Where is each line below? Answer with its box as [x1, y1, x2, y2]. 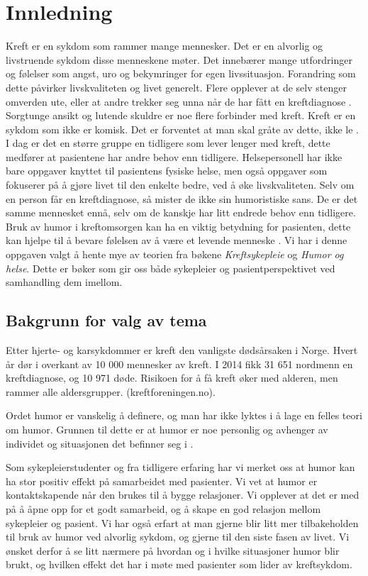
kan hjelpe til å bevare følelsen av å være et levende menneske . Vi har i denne [6, 233, 347, 248]
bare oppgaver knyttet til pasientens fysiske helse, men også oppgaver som [6, 163, 328, 178]
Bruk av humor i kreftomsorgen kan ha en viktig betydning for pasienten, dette [6, 218, 351, 233]
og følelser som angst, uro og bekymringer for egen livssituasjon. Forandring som [6, 66, 356, 81]
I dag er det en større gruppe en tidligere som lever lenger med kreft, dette [6, 135, 330, 150]
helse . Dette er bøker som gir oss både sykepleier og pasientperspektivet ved [6, 260, 335, 275]
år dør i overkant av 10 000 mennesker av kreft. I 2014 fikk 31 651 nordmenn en [6, 356, 353, 371]
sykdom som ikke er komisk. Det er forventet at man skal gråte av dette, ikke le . [6, 121, 359, 136]
